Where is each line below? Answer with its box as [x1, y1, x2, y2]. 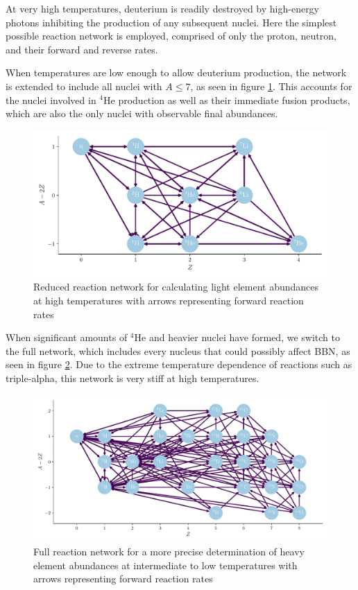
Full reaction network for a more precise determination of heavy [33, 544, 305, 559]
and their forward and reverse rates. [6, 42, 158, 56]
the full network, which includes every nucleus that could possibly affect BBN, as [6, 343, 350, 358]
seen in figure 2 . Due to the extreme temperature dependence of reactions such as [6, 357, 352, 372]
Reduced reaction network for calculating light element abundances [33, 279, 319, 294]
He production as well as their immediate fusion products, [103, 92, 350, 107]
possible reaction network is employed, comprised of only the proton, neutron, [6, 28, 336, 43]
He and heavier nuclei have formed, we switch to [134, 330, 340, 345]
